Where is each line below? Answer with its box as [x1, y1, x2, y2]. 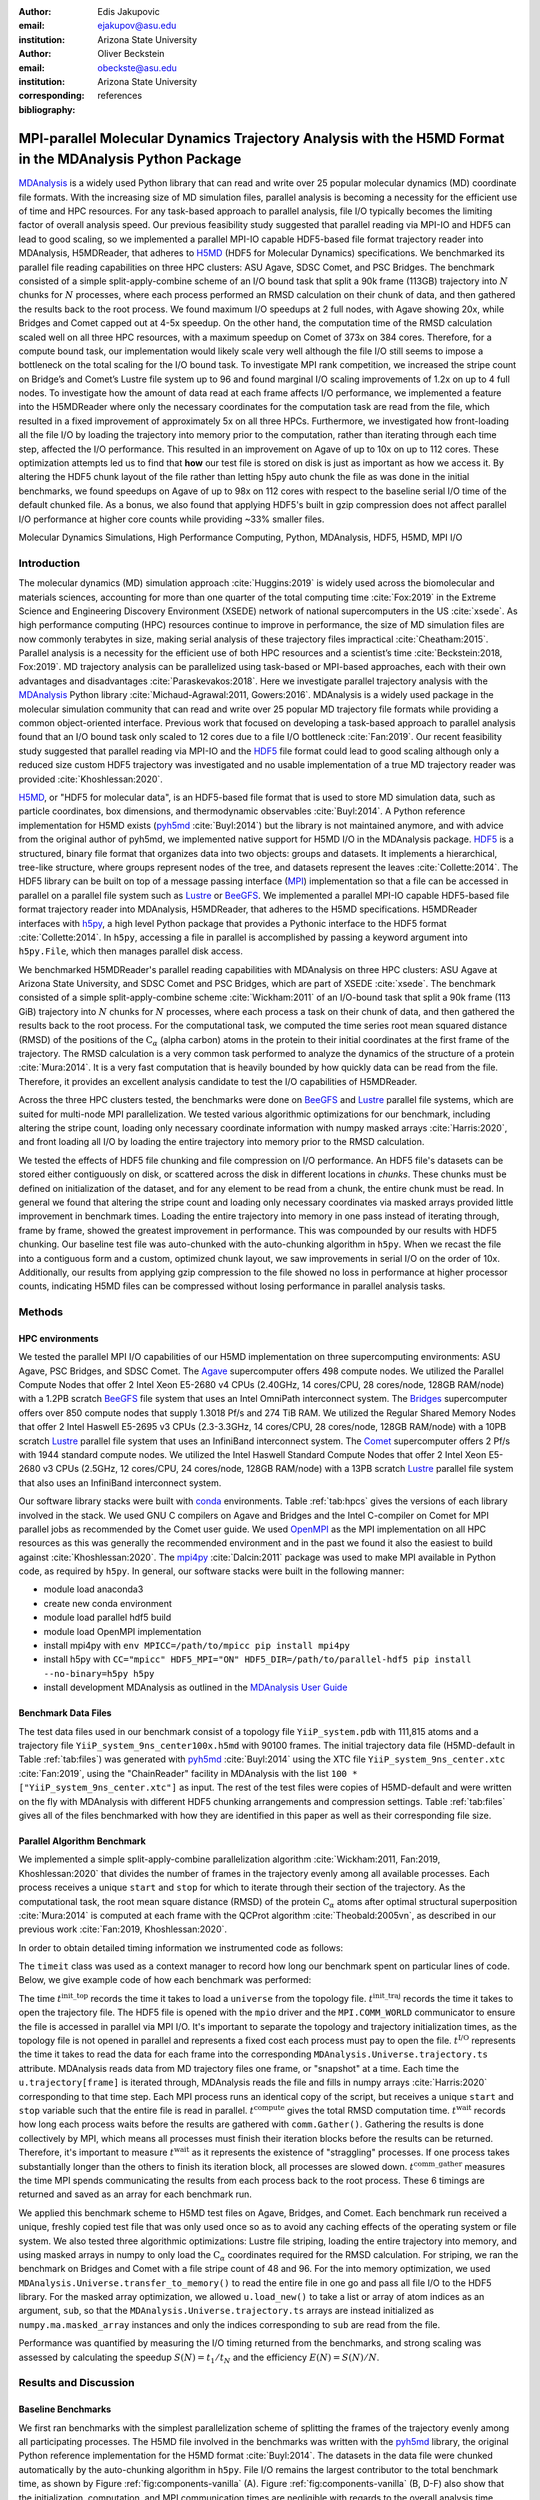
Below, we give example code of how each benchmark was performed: [18, 1974, 312, 1986]
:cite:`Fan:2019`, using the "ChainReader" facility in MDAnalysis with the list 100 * [18, 1767, 358, 1779]
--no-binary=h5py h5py [43, 1668, 155, 1679]
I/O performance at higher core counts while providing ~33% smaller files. [18, 513, 325, 525]
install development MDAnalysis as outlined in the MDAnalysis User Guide [43, 1681, 348, 1694]
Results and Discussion [18, 2376, 135, 2390]
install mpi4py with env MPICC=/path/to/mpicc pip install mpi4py [43, 1640, 350, 1652]
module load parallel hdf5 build [43, 1611, 172, 1624]
